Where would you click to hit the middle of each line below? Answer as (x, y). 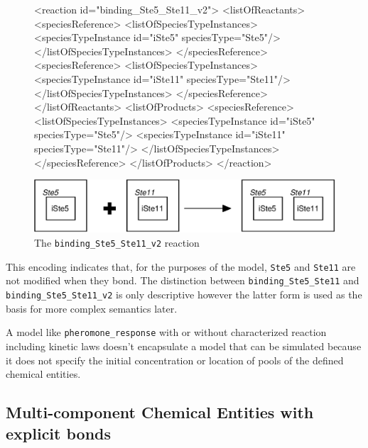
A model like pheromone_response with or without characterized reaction (166, 332)
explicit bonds (59, 433)
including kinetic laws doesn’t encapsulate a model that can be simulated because (184, 346)
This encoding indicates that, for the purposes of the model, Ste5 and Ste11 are (181, 266)
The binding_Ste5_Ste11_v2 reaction (117, 243)
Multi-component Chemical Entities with (160, 412)
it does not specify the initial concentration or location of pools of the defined (175, 360)
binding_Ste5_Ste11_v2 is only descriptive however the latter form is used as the (184, 295)
